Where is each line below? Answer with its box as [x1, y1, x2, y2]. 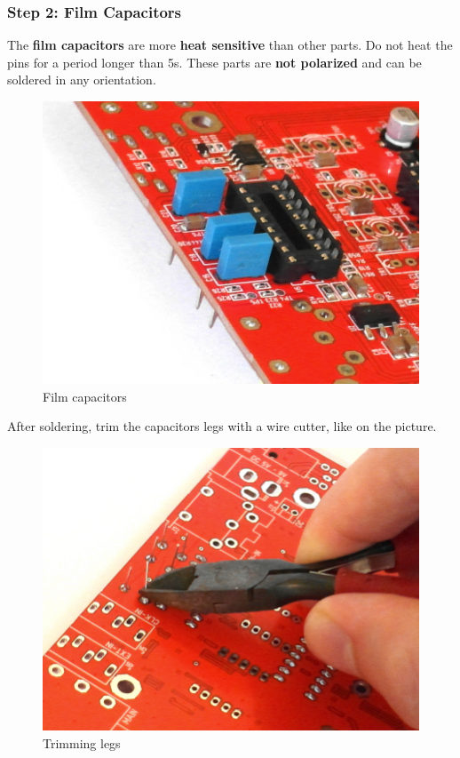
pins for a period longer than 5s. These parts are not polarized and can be [7, 52, 422, 71]
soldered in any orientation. [7, 70, 156, 89]
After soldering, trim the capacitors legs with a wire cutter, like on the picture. [7, 417, 437, 435]
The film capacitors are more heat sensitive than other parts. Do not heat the [7, 36, 453, 54]
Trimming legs [43, 733, 121, 752]
